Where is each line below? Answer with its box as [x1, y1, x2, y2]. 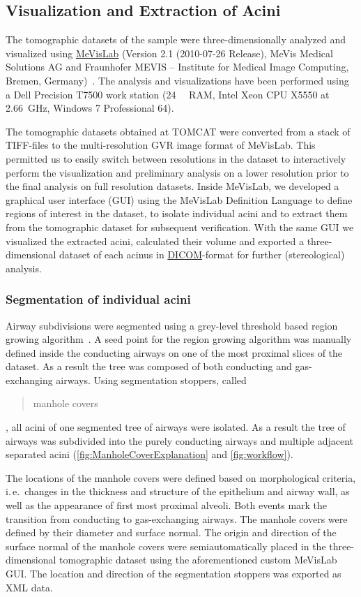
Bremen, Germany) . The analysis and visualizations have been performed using [6, 73, 349, 87]
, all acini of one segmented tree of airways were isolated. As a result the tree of [6, 420, 346, 434]
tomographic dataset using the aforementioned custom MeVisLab [59, 552, 337, 567]
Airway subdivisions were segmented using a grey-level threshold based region [6, 318, 338, 332]
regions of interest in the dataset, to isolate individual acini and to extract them [6, 206, 348, 221]
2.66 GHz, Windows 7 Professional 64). [6, 101, 174, 115]
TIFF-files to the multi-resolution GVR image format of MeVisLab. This [6, 138, 316, 152]
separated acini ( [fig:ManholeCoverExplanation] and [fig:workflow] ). [6, 447, 293, 462]
